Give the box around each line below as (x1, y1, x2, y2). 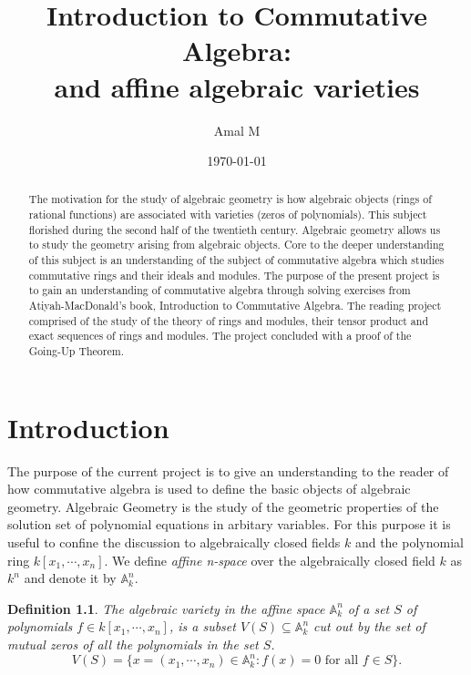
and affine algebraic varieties (54, 67, 420, 105)
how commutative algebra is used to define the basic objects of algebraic (7, 479, 411, 498)
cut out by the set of (313, 617, 425, 636)
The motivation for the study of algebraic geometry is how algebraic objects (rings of (28, 191, 432, 207)
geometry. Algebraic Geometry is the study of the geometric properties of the (7, 496, 439, 516)
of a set (347, 598, 390, 618)
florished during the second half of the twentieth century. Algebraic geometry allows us (28, 221, 441, 237)
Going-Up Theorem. (28, 343, 124, 359)
